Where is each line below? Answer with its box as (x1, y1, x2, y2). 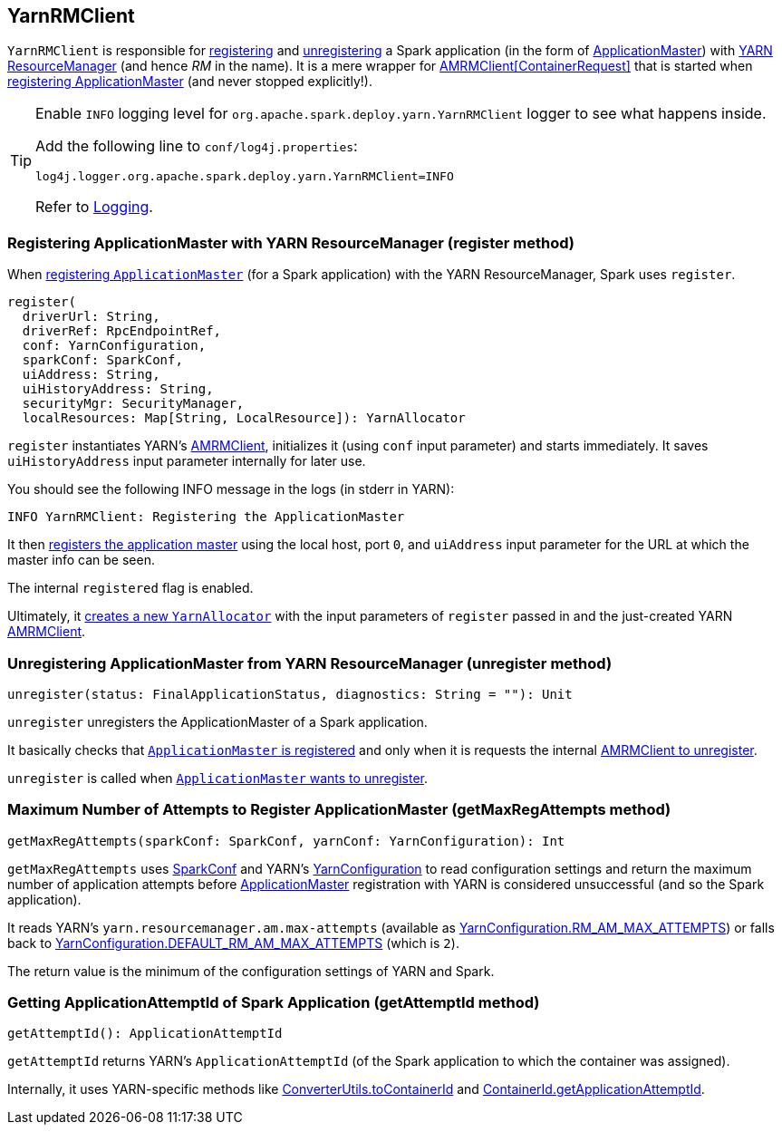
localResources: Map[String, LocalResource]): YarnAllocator (22, 411, 466, 426)
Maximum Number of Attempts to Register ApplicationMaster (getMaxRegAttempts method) (7, 800, 671, 819)
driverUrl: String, (22, 309, 160, 324)
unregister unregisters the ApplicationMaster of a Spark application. (7, 713, 428, 730)
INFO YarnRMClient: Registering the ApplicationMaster (7, 509, 405, 525)
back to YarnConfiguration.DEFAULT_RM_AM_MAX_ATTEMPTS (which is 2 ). (7, 934, 459, 951)
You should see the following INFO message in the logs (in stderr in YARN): (7, 481, 455, 498)
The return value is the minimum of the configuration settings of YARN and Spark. (7, 963, 495, 979)
